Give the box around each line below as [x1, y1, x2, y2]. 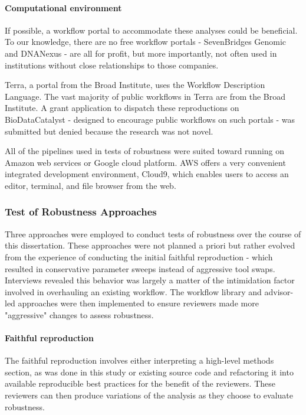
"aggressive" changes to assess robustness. [5, 308, 154, 321]
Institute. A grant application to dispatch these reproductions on [5, 102, 239, 114]
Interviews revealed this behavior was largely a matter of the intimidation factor [5, 274, 295, 286]
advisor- [264, 285, 294, 298]
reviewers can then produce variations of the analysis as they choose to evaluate [5, 389, 294, 401]
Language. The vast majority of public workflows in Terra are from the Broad [5, 90, 286, 102]
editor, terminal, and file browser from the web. [5, 179, 176, 191]
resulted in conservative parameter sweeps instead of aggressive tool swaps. [5, 262, 275, 275]
